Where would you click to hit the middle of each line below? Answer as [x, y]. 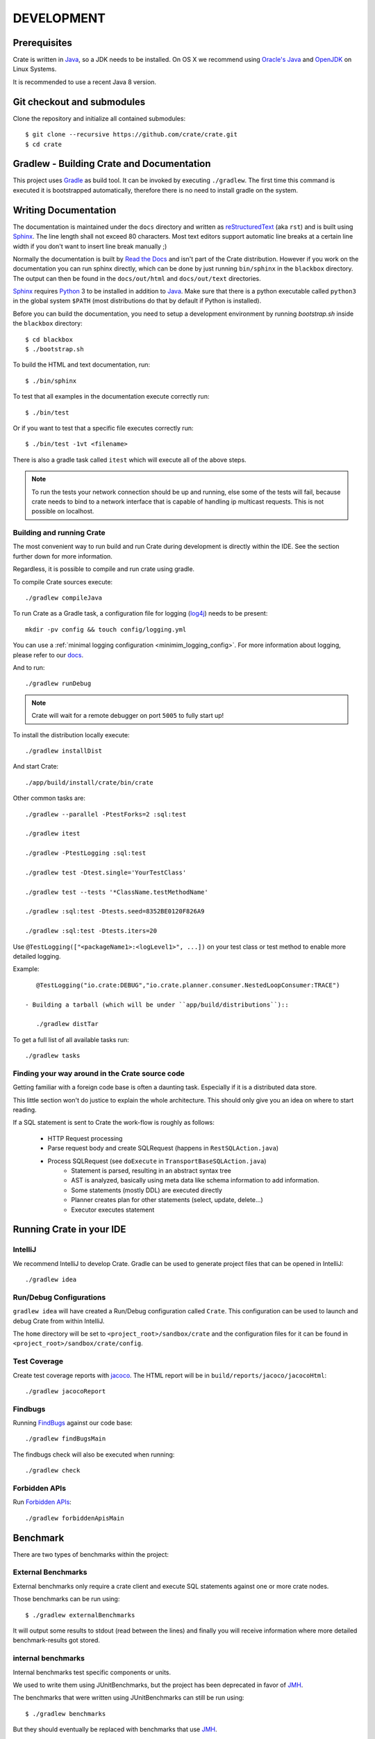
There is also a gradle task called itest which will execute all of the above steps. [130, 460]
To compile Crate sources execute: [63, 582]
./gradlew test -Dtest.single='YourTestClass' [106, 872]
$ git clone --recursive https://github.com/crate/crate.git [131, 135]
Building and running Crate [59, 533]
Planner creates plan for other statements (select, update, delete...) [167, 1200]
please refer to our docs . [48, 655]
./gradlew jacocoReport [66, 1391]
